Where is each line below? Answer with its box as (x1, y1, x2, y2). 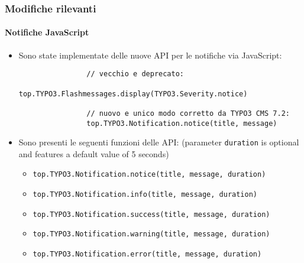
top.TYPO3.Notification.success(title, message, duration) (33, 210, 270, 219)
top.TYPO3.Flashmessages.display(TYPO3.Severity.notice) (18, 89, 248, 98)
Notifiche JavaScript (5, 26, 89, 38)
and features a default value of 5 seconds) (18, 147, 169, 160)
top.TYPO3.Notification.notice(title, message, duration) (33, 170, 266, 179)
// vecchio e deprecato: (86, 70, 184, 79)
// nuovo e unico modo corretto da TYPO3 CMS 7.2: (86, 109, 290, 118)
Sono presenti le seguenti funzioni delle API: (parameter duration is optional (18, 136, 299, 148)
